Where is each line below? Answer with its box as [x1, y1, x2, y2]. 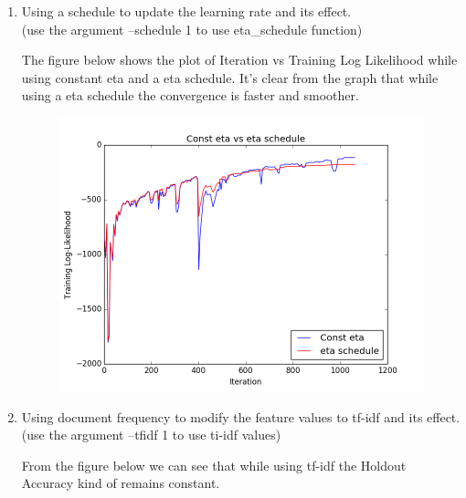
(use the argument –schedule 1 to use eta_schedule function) [21, 19, 363, 38]
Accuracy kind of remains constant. [21, 473, 220, 493]
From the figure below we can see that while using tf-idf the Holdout [21, 455, 407, 474]
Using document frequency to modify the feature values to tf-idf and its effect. [21, 407, 461, 426]
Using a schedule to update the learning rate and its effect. [21, 2, 352, 20]
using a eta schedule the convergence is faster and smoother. [21, 86, 359, 105]
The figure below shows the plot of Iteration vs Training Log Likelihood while [21, 50, 458, 69]
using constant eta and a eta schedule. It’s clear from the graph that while [21, 67, 439, 87]
